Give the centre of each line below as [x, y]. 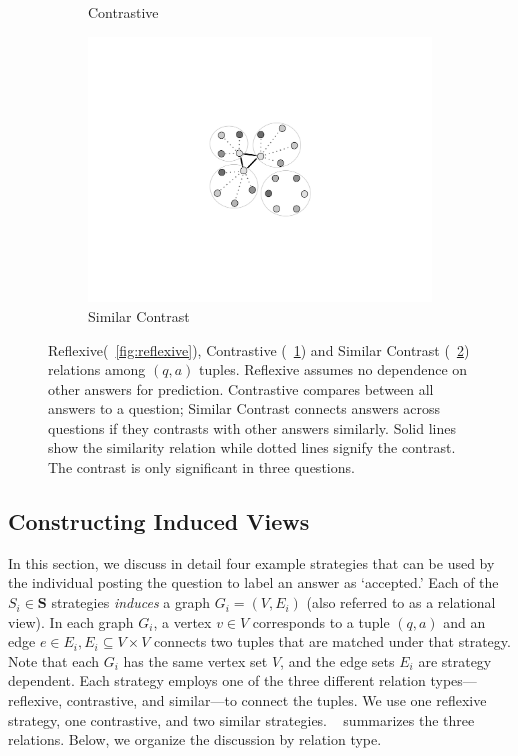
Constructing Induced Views [159, 521]
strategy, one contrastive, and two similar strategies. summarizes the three [241, 719]
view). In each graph [71, 621]
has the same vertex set [195, 660]
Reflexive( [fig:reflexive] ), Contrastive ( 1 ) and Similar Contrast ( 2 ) [259, 349]
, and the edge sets [337, 660]
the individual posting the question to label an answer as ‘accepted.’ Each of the [253, 582]
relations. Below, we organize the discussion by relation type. [195, 739]
